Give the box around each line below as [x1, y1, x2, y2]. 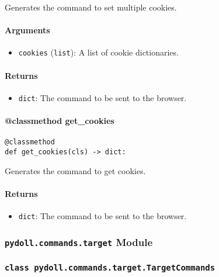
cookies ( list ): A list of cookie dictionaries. [18, 46, 179, 58]
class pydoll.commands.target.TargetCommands [5, 262, 215, 272]
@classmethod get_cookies [5, 115, 114, 127]
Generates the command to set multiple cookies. [5, 1, 177, 13]
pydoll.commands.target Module [5, 234, 153, 249]
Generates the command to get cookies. [5, 164, 146, 176]
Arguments [5, 24, 50, 36]
